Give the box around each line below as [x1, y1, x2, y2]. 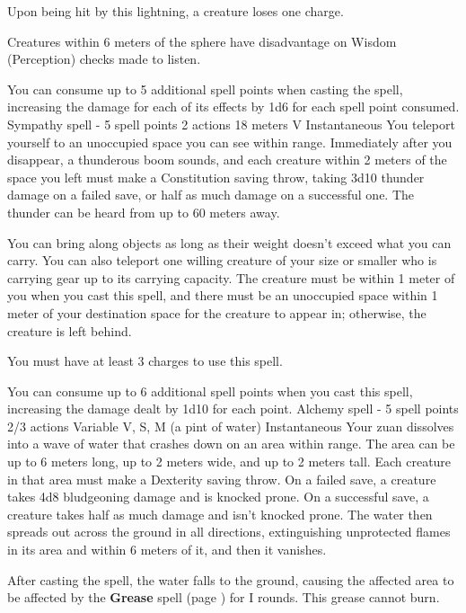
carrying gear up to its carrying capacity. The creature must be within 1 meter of [7, 268, 455, 287]
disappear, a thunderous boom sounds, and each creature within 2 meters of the [7, 150, 447, 169]
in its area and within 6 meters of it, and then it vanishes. [7, 540, 327, 559]
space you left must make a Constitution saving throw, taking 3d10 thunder [7, 167, 425, 186]
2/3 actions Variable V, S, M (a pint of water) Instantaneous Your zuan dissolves [7, 416, 454, 435]
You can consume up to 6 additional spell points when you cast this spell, [7, 381, 413, 400]
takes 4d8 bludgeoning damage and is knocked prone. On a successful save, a [7, 487, 429, 506]
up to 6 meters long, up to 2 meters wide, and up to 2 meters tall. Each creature [7, 452, 452, 471]
